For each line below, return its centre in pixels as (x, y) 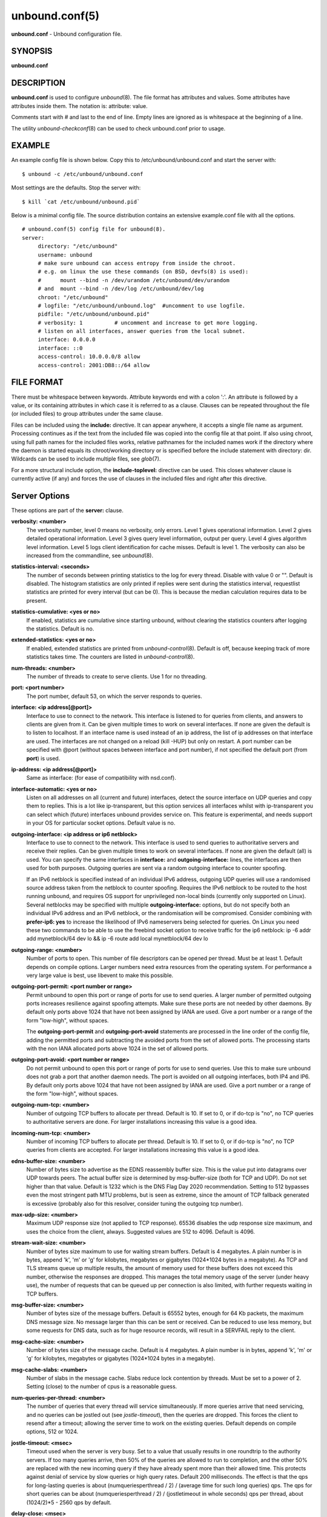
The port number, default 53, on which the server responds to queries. (114, 696)
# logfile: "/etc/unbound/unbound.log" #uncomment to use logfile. (142, 306)
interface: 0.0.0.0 (67, 340)
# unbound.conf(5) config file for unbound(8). (94, 229)
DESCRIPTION (38, 83)
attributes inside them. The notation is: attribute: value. (79, 106)
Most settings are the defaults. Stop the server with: (76, 188)
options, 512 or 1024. (52, 1431)
